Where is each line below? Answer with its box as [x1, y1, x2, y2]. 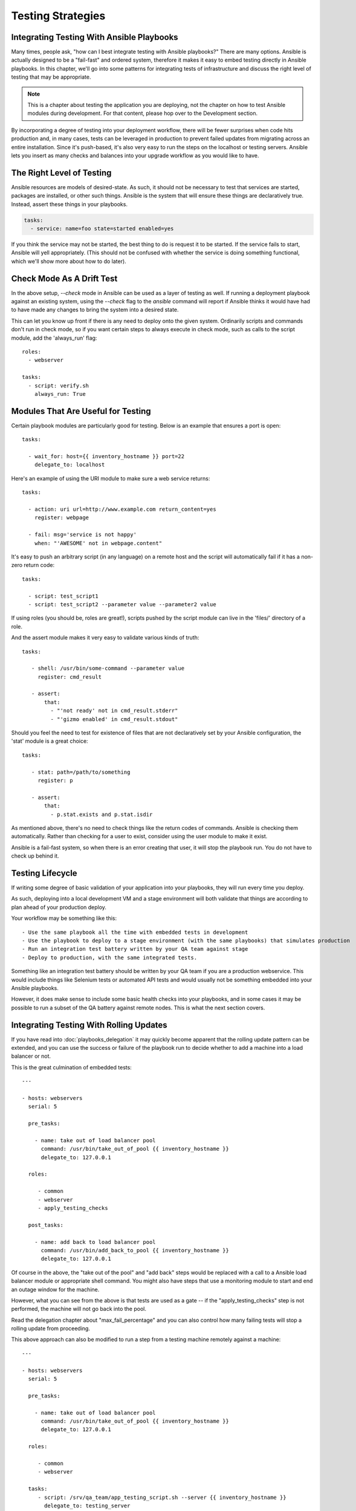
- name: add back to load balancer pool [34, 1238, 157, 1245]
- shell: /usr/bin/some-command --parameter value [31, 665, 184, 672]
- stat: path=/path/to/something [31, 768, 131, 775]
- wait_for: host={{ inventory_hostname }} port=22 [28, 453, 184, 460]
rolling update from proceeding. [11, 1325, 91, 1332]
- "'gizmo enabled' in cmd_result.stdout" [50, 716, 178, 722]
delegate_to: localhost [34, 461, 105, 468]
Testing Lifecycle [11, 868, 78, 878]
